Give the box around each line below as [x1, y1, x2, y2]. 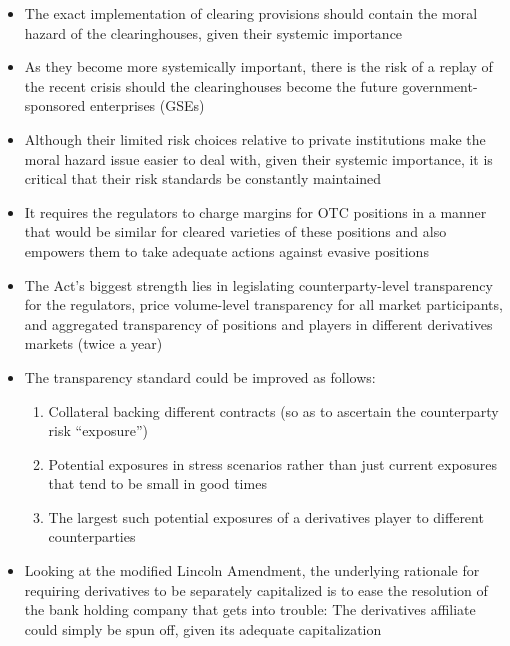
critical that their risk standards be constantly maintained [24, 168, 382, 189]
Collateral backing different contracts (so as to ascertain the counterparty [48, 400, 499, 421]
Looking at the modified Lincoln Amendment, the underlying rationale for [24, 560, 480, 581]
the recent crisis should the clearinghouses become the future [24, 75, 398, 96]
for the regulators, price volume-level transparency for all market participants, [24, 294, 503, 315]
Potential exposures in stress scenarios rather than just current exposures [48, 453, 498, 474]
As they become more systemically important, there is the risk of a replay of [24, 56, 493, 77]
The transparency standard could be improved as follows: [24, 366, 376, 387]
